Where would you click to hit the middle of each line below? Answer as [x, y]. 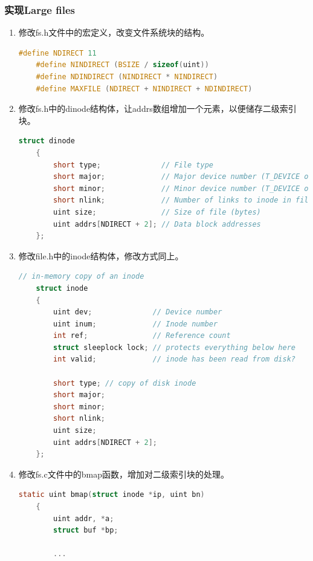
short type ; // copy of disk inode [125, 383]
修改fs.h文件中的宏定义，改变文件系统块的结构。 [114, 32]
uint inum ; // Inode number [136, 324]
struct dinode [47, 141]
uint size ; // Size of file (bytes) [157, 212]
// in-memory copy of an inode [81, 277]
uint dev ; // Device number [138, 312]
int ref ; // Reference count [142, 336]
